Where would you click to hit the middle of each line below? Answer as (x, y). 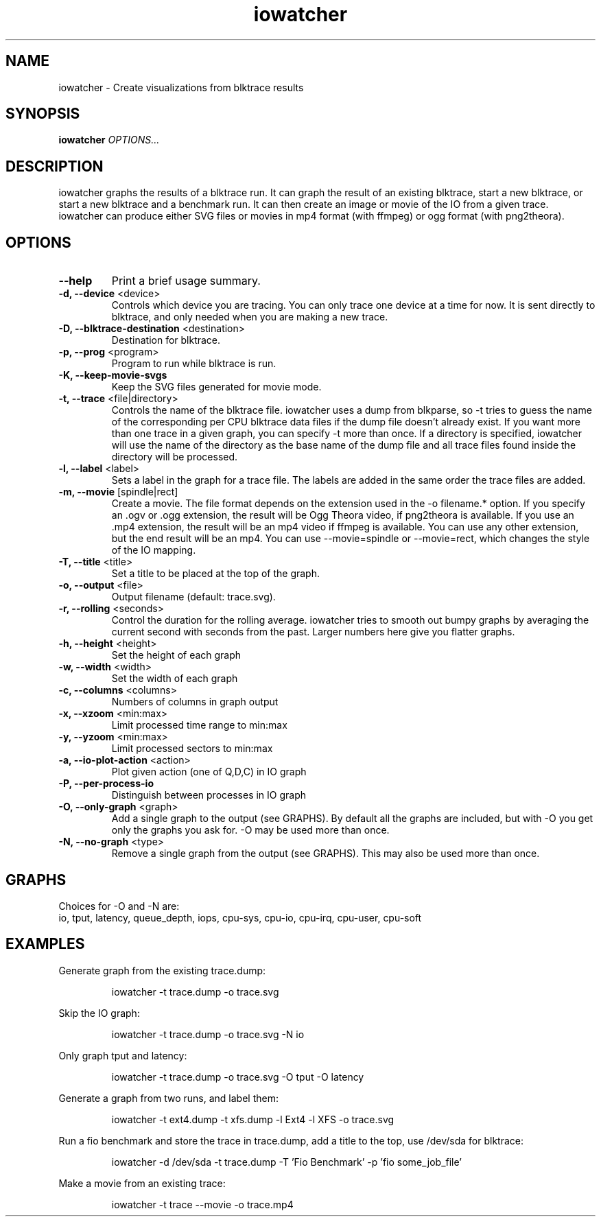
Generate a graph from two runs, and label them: (169, 1098)
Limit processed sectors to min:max (192, 749)
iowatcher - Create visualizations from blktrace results (181, 87)
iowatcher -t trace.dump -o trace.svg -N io (208, 1034)
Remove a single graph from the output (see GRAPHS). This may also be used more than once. (326, 854)
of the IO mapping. (154, 550)
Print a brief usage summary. (186, 281)
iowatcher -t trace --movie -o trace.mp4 (202, 1204)
